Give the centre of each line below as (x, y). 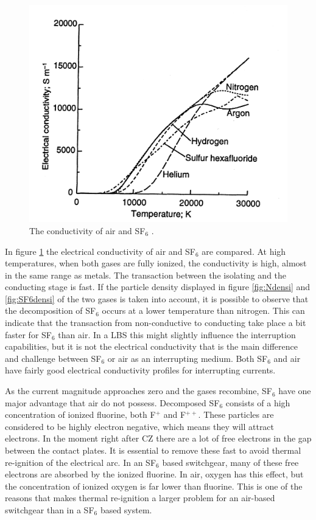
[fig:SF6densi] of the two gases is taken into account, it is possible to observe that (157, 298)
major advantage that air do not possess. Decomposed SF (112, 402)
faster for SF (28, 334)
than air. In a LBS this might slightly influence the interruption (177, 334)
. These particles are (236, 414)
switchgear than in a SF (50, 509)
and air (287, 358)
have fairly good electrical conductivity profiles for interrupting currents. (140, 370)
